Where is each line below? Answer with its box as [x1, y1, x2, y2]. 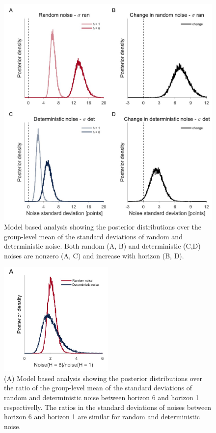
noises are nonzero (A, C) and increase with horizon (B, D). [4, 250, 184, 260]
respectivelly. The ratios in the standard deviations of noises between [4, 402, 212, 412]
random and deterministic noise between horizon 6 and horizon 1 [4, 392, 199, 403]
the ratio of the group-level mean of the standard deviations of [4, 382, 192, 393]
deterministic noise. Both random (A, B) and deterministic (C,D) [4, 241, 201, 251]
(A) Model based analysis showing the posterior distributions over [4, 373, 202, 383]
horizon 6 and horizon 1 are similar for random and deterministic [4, 411, 200, 422]
